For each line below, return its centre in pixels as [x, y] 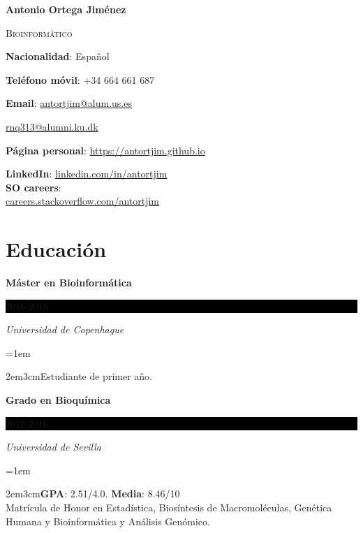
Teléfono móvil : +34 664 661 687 [80, 79]
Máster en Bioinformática [69, 283]
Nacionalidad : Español [58, 56]
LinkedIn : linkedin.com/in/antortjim [87, 174]
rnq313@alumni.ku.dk [52, 126]
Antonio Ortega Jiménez [66, 9]
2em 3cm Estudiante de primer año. [79, 376]
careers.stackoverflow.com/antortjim [83, 201]
